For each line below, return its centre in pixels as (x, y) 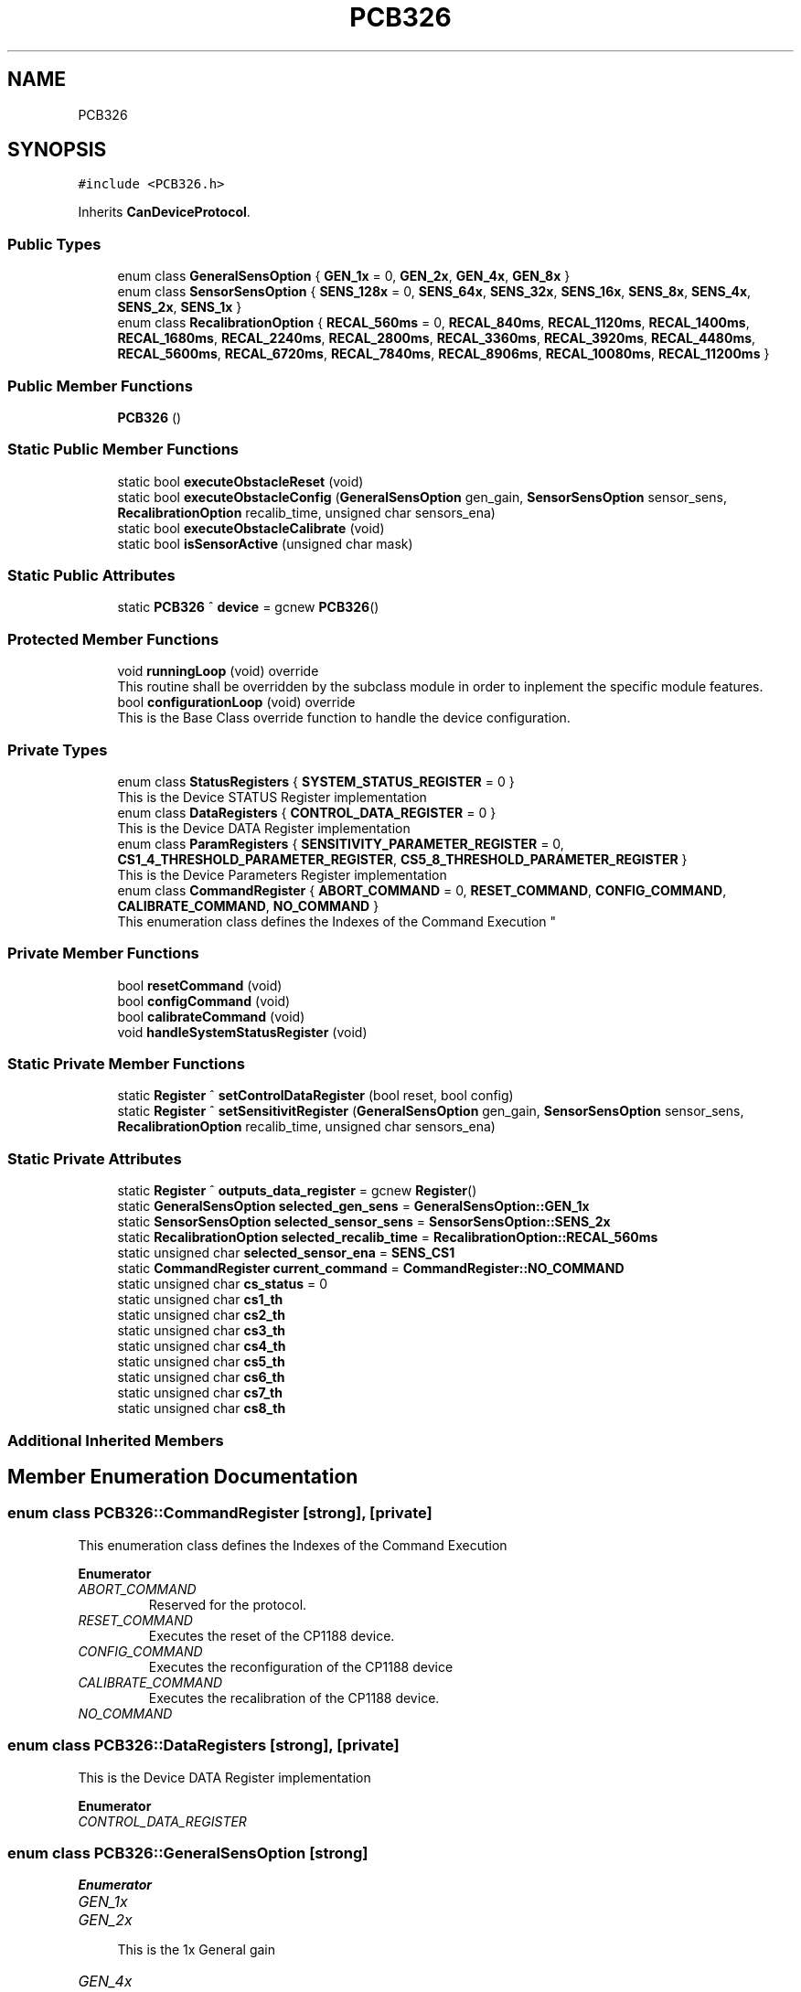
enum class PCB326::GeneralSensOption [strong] (188, 1853)
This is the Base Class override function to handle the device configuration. (344, 718)
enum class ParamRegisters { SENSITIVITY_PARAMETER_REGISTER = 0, (341, 843)
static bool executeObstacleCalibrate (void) (251, 528)
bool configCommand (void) (204, 1001)
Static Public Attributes (91, 576)
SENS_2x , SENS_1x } (180, 307)
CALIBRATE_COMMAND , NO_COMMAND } (248, 905)
